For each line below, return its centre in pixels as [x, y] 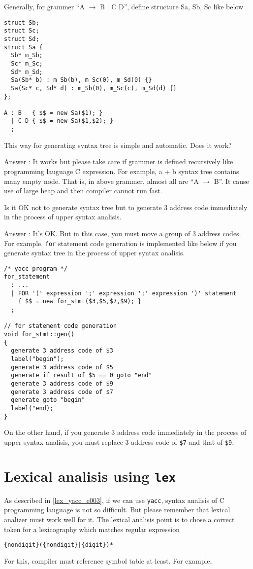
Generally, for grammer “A [44, 6]
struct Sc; [22, 31]
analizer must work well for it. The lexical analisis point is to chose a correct [119, 519]
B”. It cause [231, 181]
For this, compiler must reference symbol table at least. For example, [108, 560]
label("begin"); [37, 359]
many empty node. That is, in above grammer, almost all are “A [101, 181]
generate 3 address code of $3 [62, 351]
